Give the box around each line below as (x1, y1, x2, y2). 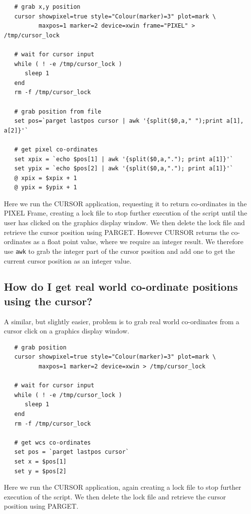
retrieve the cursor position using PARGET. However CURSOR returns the (4, 227, 229, 237)
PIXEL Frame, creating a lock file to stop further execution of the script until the (4, 208, 247, 218)
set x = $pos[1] (14, 458, 67, 465)
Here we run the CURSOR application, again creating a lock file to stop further (4, 482, 241, 492)
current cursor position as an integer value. (4, 255, 132, 265)
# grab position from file (14, 108, 101, 115)
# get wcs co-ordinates (14, 439, 91, 446)
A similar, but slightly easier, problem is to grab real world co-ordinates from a (4, 316, 239, 326)
